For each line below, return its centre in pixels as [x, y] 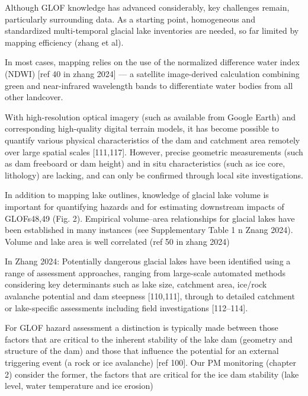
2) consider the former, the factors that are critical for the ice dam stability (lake [152, 374]
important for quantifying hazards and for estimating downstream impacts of [145, 206]
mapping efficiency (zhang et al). [64, 42]
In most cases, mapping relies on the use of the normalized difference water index [152, 62]
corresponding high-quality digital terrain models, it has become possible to [142, 128]
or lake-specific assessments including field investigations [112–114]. [126, 307]
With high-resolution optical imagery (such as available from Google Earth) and [150, 116]
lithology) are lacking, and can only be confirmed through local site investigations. [154, 175]
